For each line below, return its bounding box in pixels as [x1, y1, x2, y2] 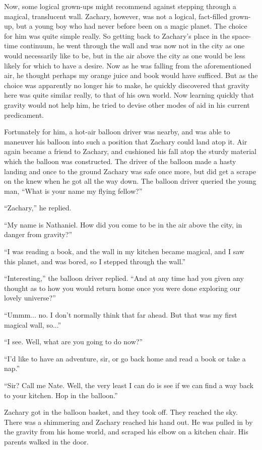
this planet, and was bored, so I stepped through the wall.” [4, 256, 186, 266]
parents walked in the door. [4, 436, 89, 446]
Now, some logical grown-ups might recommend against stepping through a [4, 1, 236, 11]
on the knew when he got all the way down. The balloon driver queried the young [4, 176, 256, 186]
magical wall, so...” [4, 319, 61, 330]
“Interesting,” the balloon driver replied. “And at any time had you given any [4, 273, 244, 283]
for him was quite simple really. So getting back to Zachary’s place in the [4, 30, 230, 41]
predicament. [4, 109, 44, 120]
